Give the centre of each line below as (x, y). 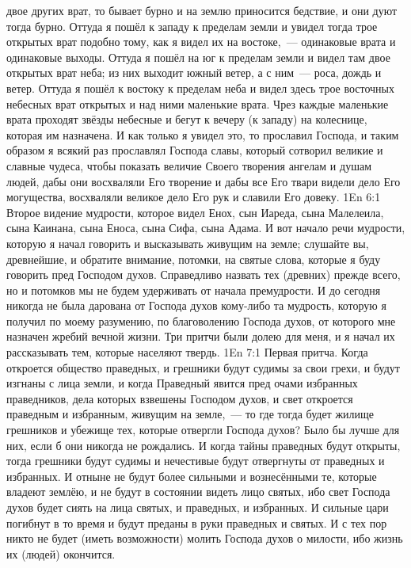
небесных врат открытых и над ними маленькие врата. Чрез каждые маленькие (198, 103)
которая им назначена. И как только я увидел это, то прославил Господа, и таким (203, 134)
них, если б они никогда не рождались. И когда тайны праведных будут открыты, (204, 445)
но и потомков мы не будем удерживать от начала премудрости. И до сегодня (194, 290)
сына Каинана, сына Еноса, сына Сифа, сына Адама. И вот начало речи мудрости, (206, 228)
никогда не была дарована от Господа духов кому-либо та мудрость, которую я (196, 305)
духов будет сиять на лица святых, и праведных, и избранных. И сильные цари (198, 507)
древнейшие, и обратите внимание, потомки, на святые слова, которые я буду (194, 259)
